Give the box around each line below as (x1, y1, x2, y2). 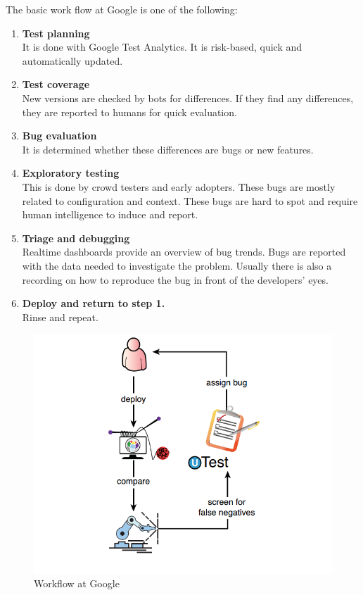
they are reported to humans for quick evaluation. (22, 104, 237, 119)
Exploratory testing (22, 165, 120, 180)
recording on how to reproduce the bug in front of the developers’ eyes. (22, 272, 329, 287)
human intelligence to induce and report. (22, 207, 198, 222)
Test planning (22, 25, 90, 40)
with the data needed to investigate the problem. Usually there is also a (22, 258, 332, 273)
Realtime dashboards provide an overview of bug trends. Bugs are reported (22, 244, 346, 259)
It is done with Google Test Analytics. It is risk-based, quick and (22, 39, 302, 54)
